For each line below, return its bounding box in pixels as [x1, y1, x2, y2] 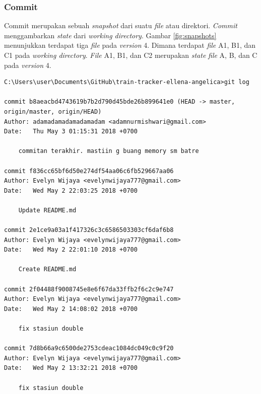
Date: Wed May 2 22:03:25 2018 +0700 [4, 187, 138, 194]
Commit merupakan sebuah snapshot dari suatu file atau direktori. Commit [4, 20, 237, 31]
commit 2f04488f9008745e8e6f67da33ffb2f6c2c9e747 [4, 285, 174, 293]
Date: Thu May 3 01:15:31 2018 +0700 [4, 128, 138, 135]
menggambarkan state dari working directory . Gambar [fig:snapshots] [4, 30, 217, 40]
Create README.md [18, 266, 77, 273]
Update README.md [18, 206, 77, 214]
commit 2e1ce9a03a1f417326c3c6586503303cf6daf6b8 [4, 226, 174, 234]
